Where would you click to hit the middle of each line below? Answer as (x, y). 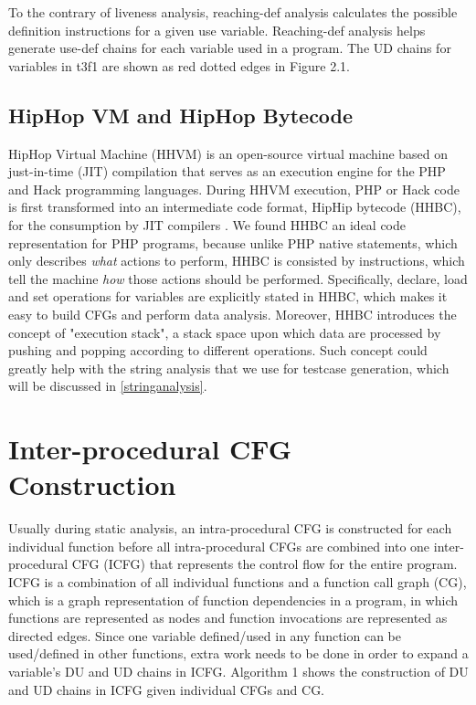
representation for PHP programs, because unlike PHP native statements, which (233, 242)
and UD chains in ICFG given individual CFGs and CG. (167, 689)
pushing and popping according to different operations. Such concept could (218, 350)
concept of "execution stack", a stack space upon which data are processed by (225, 332)
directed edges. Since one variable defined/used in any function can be (205, 635)
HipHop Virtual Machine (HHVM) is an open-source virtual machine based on (228, 153)
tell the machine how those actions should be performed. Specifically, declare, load (238, 278)
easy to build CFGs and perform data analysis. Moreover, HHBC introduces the (233, 314)
